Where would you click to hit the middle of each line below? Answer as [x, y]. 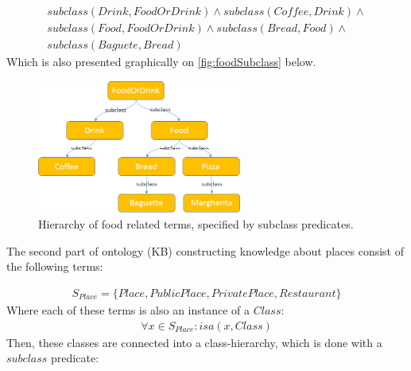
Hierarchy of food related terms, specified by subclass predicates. [196, 224]
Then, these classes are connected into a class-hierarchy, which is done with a [194, 342]
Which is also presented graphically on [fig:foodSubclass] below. [161, 62]
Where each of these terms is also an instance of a [128, 310]
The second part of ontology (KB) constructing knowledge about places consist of [205, 250]
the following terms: [55, 266]
